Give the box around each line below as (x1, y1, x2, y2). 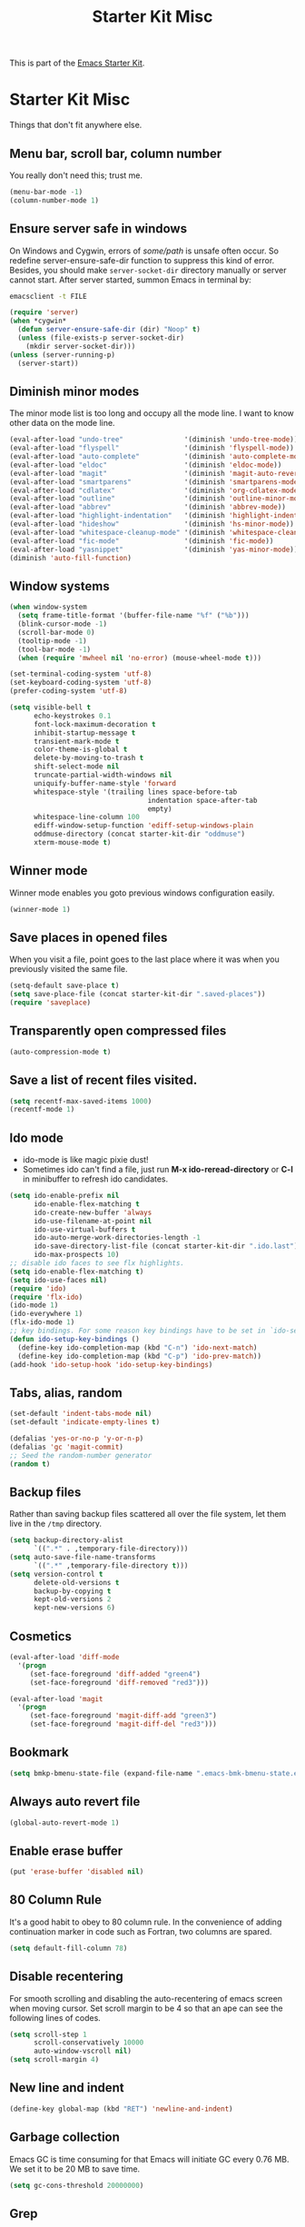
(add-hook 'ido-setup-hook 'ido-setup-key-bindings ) (9, 1360, 213, 1369)
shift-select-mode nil (33, 762, 120, 771)
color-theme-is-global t (33, 745, 128, 755)
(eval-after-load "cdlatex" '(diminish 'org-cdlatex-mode (9, 486, 299, 495)
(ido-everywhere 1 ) (9, 1310, 84, 1319)
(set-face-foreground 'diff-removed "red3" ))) (29, 1678, 209, 1687)
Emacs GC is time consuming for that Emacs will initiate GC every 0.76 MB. (9, 2153, 290, 2164)
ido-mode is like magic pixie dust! (22, 1154, 149, 1165)
